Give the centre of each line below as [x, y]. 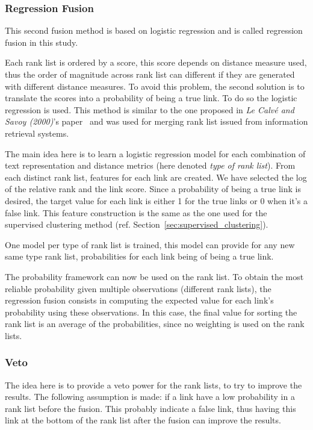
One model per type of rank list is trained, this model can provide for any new [150, 244]
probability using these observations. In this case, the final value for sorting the [151, 312]
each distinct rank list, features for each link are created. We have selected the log [156, 177]
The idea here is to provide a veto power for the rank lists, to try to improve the [153, 385]
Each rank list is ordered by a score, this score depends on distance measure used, [156, 62]
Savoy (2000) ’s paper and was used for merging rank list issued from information [156, 121]
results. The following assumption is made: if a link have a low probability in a [150, 397]
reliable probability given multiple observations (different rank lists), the [138, 288]
